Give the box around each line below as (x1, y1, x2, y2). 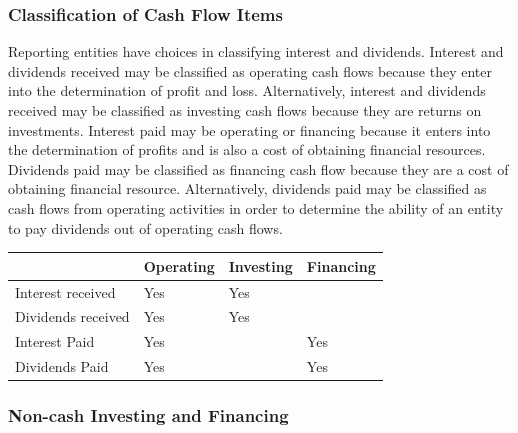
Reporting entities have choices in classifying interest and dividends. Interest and (8, 41, 504, 62)
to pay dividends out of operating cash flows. (8, 217, 283, 238)
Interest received (15, 281, 116, 302)
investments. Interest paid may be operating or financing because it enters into (8, 119, 491, 140)
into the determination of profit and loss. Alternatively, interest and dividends (8, 80, 486, 101)
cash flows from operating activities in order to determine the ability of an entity (8, 197, 504, 218)
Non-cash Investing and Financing (8, 403, 289, 428)
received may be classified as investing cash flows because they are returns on (8, 100, 482, 120)
